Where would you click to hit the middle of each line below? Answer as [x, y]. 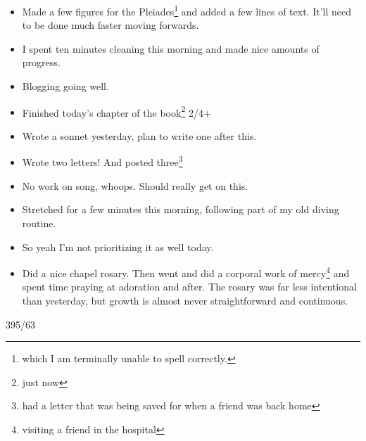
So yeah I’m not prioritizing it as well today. [118, 247]
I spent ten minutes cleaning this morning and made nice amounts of [171, 48]
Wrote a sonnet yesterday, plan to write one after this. [139, 135]
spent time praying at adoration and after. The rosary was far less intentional [189, 287]
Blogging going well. [65, 86]
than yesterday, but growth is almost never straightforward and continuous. [185, 300]
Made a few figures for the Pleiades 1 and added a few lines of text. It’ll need [187, 10]
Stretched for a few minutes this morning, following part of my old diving [181, 209]
